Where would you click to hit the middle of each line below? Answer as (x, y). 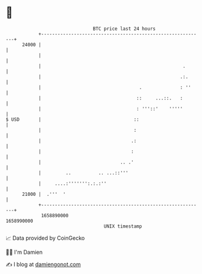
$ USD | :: (72, 119)
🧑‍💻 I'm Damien (24, 252)
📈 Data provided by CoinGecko (45, 238)
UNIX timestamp (123, 226)
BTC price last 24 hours (124, 29)
